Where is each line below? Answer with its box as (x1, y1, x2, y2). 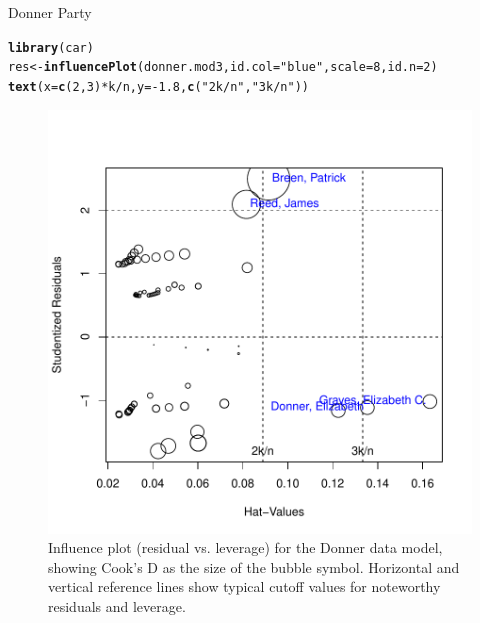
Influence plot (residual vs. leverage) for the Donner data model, (48, 537, 443, 558)
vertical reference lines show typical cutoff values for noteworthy (48, 576, 441, 597)
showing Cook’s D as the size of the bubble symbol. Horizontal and (48, 556, 460, 577)
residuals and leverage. (48, 595, 186, 616)
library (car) (8, 40, 94, 55)
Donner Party (8, 2, 92, 22)
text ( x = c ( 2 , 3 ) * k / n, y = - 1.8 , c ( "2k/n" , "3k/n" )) (8, 79, 309, 94)
